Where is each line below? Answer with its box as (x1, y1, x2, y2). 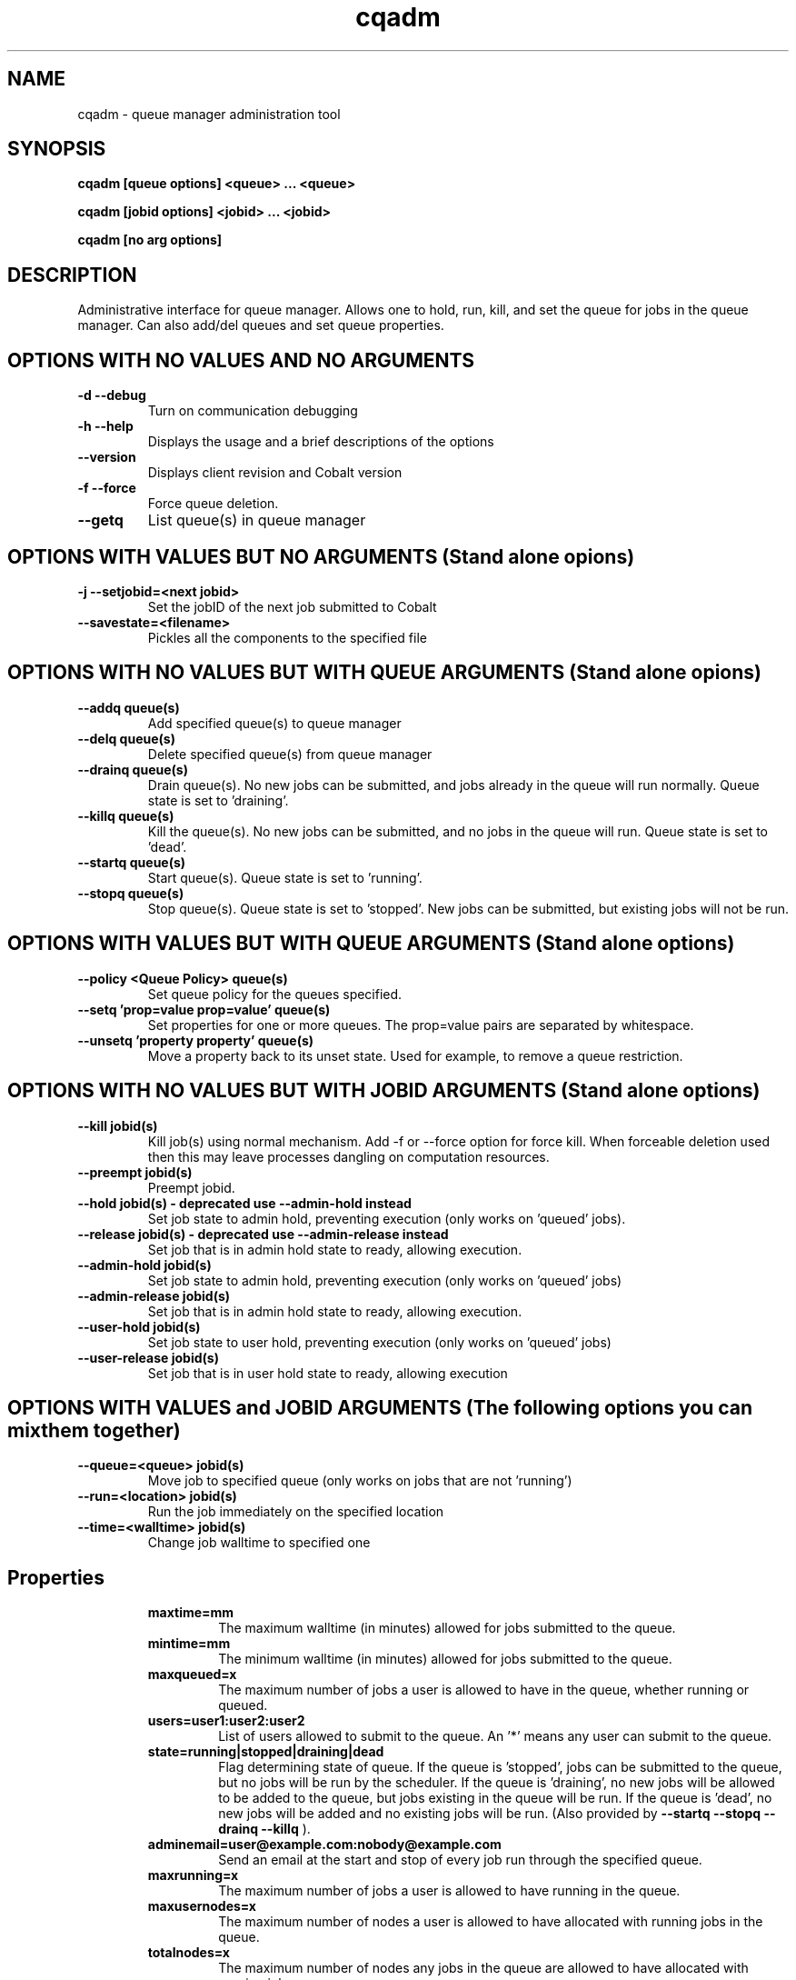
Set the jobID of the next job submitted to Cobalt (147, 598, 437, 615)
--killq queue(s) (77, 807, 174, 824)
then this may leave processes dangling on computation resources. (147, 1148, 550, 1165)
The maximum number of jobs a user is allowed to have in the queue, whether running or (218, 1682, 750, 1698)
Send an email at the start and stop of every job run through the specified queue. (218, 1852, 702, 1868)
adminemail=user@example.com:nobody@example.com (147, 1836, 502, 1853)
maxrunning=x (147, 1867, 239, 1884)
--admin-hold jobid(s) (77, 1256, 212, 1273)
